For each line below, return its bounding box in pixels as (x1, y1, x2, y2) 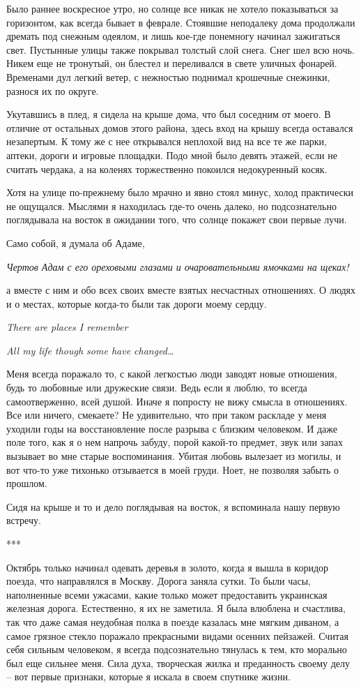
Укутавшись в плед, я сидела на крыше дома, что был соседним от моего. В (6, 107, 331, 121)
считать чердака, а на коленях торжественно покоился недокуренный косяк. (6, 161, 328, 176)
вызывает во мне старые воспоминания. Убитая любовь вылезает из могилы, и (6, 449, 341, 463)
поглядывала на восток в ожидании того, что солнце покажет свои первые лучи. (6, 212, 347, 227)
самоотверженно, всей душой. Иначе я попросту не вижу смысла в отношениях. (6, 394, 348, 408)
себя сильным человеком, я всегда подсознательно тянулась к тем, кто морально (6, 642, 347, 657)
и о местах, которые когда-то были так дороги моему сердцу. (6, 296, 267, 311)
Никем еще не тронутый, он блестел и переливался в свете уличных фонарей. (6, 56, 337, 70)
